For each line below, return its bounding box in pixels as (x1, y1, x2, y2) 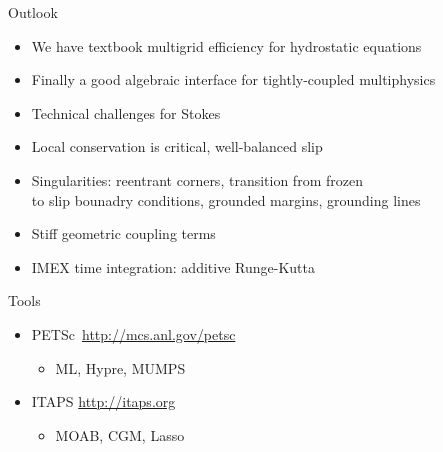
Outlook (8, 2, 58, 22)
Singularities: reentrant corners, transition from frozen (31, 169, 363, 190)
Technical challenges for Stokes (31, 102, 221, 123)
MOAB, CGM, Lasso (55, 424, 185, 445)
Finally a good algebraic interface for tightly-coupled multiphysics (31, 69, 436, 90)
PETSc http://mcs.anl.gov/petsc (31, 323, 236, 344)
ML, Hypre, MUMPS (55, 357, 186, 378)
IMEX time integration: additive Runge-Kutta (31, 256, 315, 277)
